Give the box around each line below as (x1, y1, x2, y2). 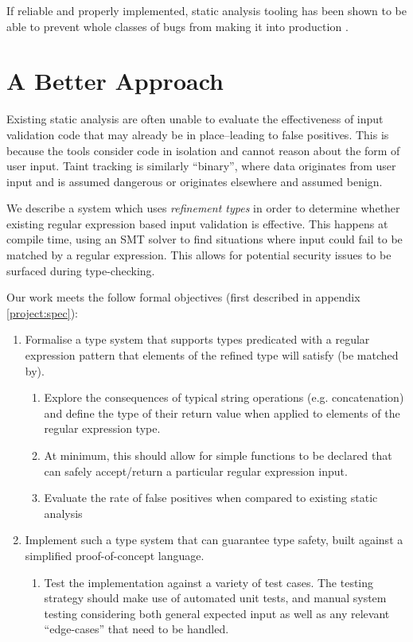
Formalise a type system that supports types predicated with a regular (25, 331, 370, 348)
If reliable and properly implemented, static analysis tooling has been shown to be (6, 2, 407, 18)
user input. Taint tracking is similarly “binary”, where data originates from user (6, 158, 396, 174)
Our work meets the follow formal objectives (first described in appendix (6, 289, 360, 305)
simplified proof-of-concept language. (25, 547, 205, 563)
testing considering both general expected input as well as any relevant (44, 605, 390, 621)
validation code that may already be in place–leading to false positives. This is (6, 126, 389, 142)
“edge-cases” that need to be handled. (44, 621, 229, 637)
